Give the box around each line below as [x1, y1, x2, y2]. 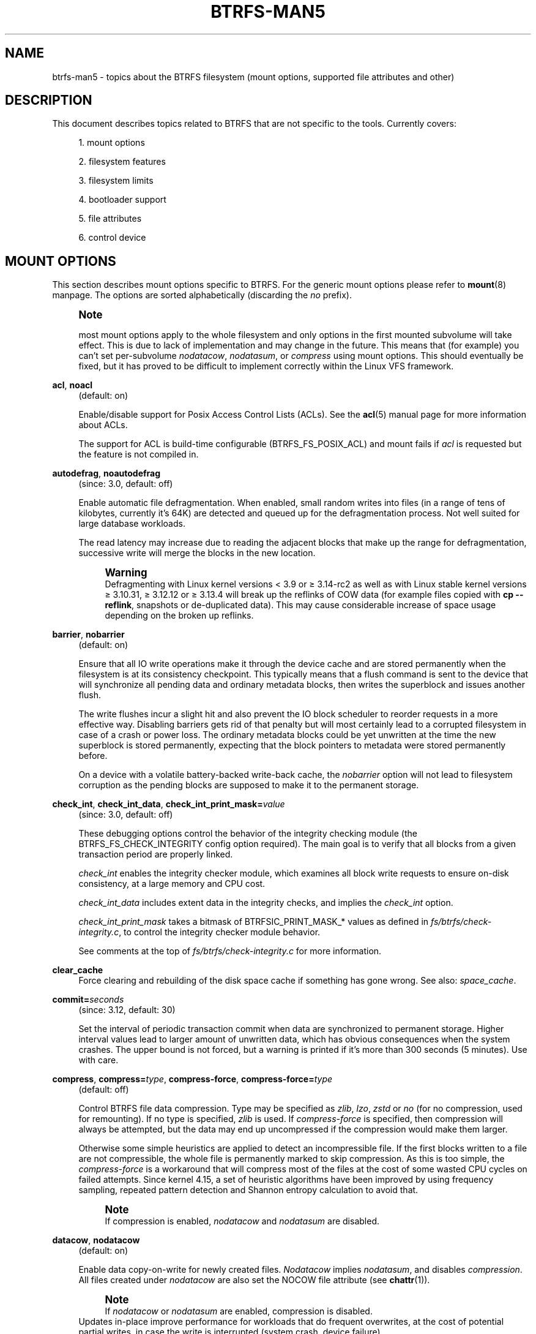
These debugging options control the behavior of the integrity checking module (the [78, 828, 417, 839]
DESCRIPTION [5, 92, 92, 108]
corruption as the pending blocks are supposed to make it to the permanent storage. [78, 780, 419, 791]
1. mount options [78, 137, 145, 148]
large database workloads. [78, 518, 185, 529]
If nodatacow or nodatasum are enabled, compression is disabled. [105, 1306, 373, 1317]
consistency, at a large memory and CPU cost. [78, 878, 266, 889]
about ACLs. [78, 420, 128, 431]
